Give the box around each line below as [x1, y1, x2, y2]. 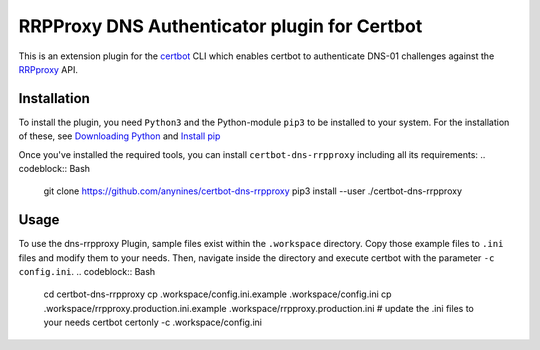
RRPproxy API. [18, 63, 79, 75]
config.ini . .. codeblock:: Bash [18, 266, 156, 278]
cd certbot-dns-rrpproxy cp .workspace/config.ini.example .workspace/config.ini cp [43, 288, 392, 300]
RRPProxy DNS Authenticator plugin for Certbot [18, 15, 423, 37]
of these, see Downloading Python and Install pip [18, 130, 221, 142]
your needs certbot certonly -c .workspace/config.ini [43, 316, 262, 329]
